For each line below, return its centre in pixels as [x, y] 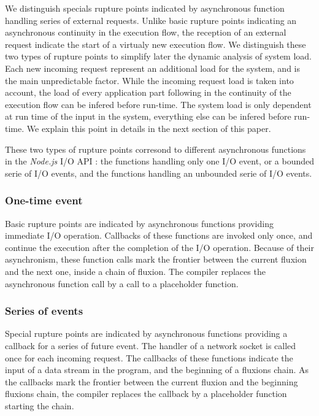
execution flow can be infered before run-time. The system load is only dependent [158, 104]
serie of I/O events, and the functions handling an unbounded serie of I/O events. [159, 173]
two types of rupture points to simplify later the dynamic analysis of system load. [158, 56]
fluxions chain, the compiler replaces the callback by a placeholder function [146, 394]
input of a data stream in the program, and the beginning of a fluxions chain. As [157, 370]
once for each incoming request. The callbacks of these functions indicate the [149, 357]
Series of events [44, 311]
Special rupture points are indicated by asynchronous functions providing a [146, 333]
